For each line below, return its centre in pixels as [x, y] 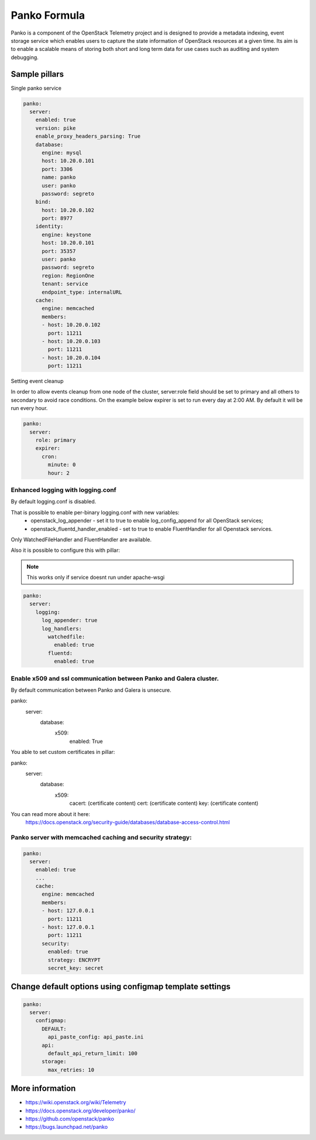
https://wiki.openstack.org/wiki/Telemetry [76, 1103]
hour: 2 [59, 473]
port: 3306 [57, 169]
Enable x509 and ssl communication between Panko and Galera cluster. [115, 678]
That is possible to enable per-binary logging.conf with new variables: [95, 512]
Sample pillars [37, 74]
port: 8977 [57, 219]
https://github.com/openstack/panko [70, 1119]
